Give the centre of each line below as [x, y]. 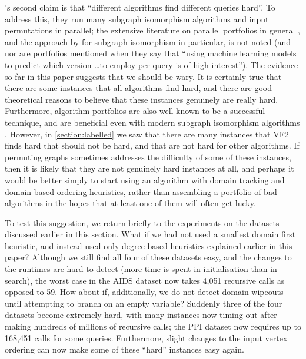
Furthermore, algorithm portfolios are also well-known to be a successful [135, 111]
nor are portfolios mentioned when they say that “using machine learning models [151, 53]
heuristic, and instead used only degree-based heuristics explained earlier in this [149, 245]
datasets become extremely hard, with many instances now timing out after [141, 315]
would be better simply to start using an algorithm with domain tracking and [145, 179]
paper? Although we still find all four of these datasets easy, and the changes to [148, 257]
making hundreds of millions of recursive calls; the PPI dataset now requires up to [153, 326]
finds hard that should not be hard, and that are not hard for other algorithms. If [152, 145]
